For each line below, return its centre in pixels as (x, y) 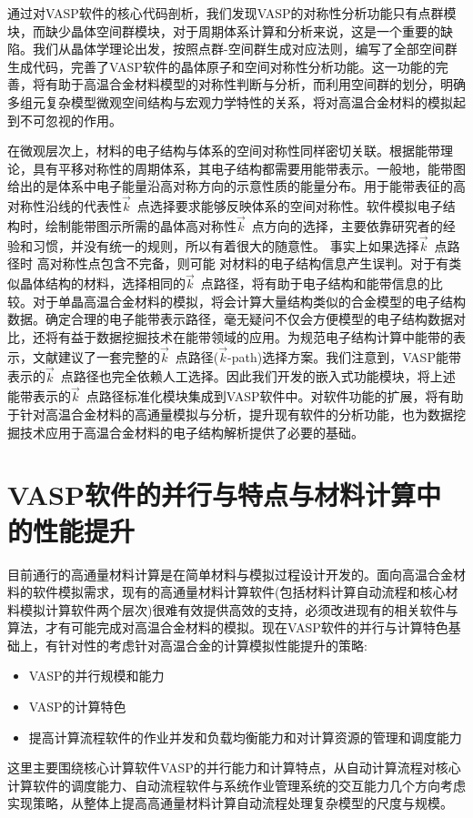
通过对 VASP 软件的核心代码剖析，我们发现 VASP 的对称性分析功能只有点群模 (232, 13)
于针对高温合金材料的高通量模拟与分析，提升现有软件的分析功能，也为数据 (230, 414)
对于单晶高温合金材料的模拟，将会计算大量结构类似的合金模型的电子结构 (249, 301)
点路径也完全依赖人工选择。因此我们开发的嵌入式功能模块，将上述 (258, 376)
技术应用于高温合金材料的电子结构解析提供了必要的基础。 (191, 432)
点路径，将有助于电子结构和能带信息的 (315, 283)
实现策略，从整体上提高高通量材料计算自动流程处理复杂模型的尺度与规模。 (230, 803)
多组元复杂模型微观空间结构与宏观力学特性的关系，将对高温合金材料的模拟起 (236, 101)
